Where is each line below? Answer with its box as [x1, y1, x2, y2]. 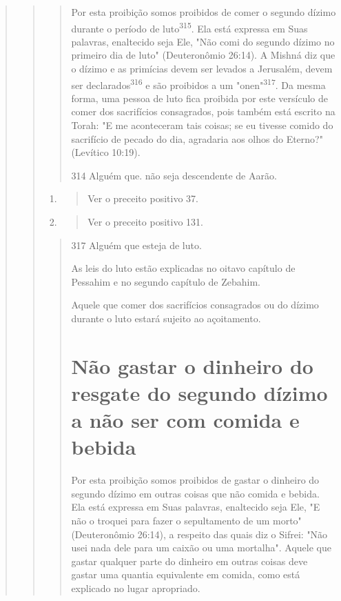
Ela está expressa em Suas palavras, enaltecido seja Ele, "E [71, 500, 320, 514]
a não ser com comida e [71, 406, 300, 434]
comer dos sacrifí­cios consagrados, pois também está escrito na [71, 104, 335, 119]
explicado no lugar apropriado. [71, 581, 200, 595]
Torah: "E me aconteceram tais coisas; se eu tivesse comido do [71, 118, 333, 132]
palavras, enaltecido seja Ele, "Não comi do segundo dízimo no [71, 34, 335, 48]
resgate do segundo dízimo [71, 378, 328, 406]
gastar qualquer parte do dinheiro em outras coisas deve [71, 553, 308, 568]
